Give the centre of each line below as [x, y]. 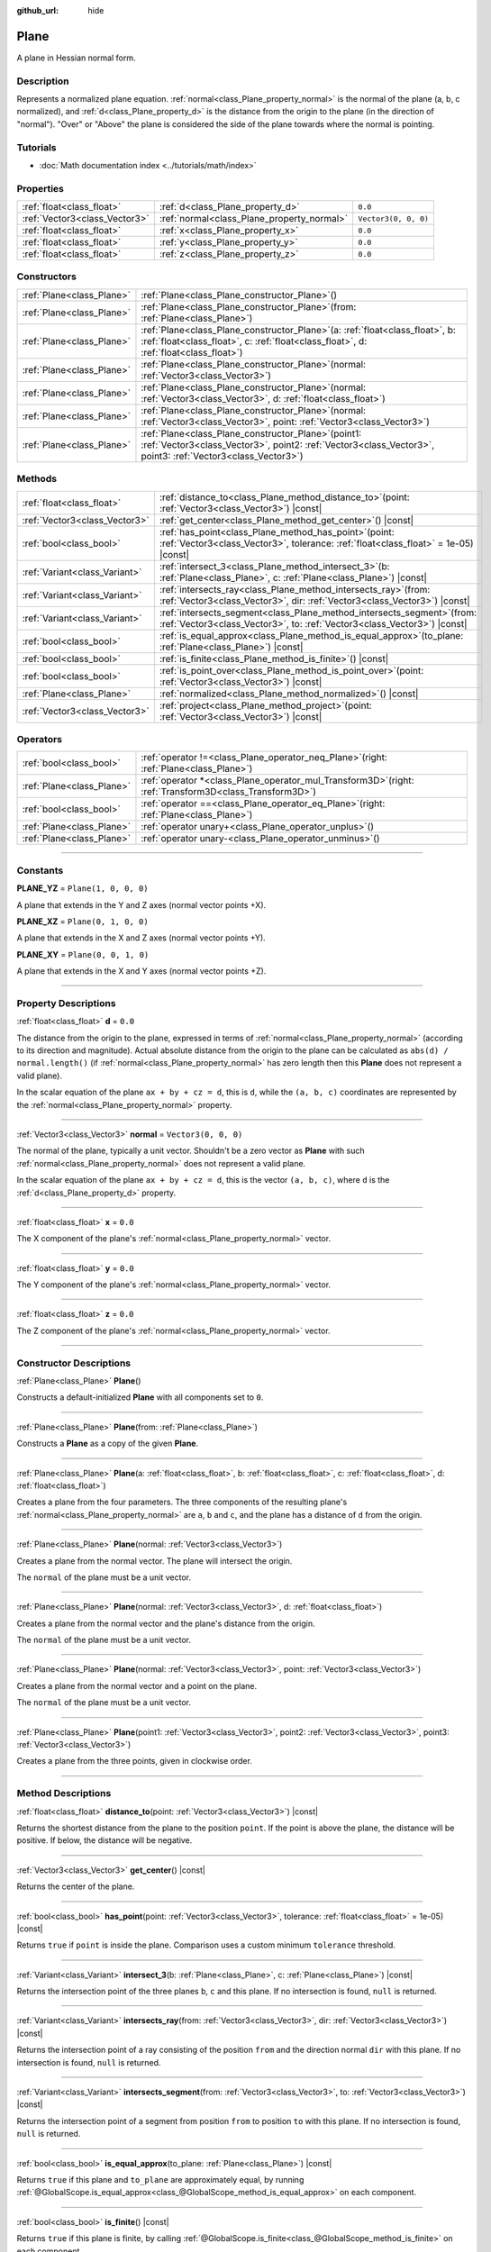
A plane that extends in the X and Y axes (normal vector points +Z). [141, 971]
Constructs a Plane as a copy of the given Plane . [107, 1444]
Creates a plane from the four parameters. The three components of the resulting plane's [182, 1502]
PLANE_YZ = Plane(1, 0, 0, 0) [82, 888]
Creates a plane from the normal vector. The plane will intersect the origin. [155, 1561]
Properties [41, 188]
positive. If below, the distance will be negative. [105, 1840]
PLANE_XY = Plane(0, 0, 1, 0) [83, 954]
